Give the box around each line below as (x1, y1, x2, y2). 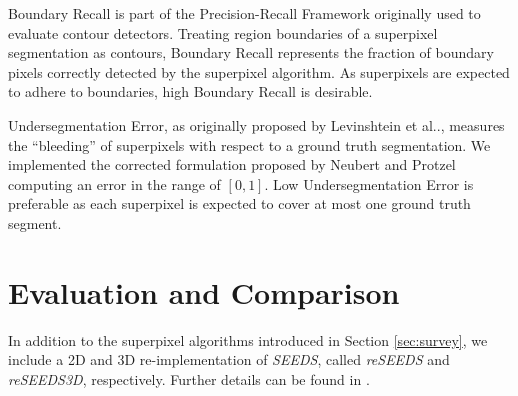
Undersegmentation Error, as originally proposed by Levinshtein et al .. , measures (8, 114, 505, 135)
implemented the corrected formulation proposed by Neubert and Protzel (8, 154, 456, 175)
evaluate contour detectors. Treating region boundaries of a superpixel (8, 22, 438, 43)
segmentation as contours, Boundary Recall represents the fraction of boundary (8, 42, 494, 63)
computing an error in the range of (8, 173, 221, 194)
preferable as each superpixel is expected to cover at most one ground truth (8, 193, 471, 214)
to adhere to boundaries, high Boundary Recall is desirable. (8, 81, 373, 102)
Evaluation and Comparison (8, 271, 400, 312)
